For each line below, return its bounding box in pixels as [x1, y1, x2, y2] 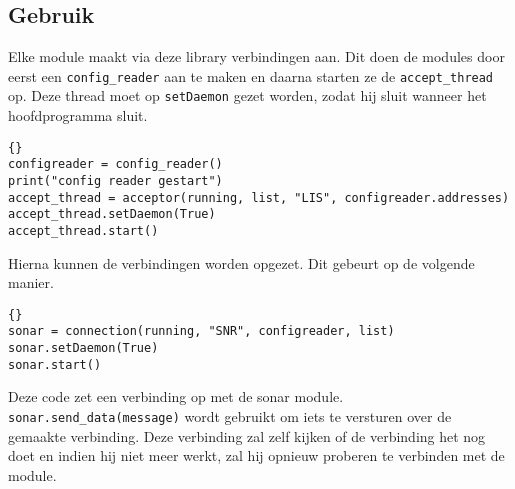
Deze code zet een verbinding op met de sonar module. [8, 386, 344, 407]
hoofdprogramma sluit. [8, 105, 148, 126]
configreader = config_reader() [8, 157, 223, 172]
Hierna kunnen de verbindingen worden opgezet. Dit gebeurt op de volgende [8, 252, 475, 273]
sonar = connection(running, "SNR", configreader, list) [8, 324, 395, 339]
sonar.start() [8, 357, 102, 372]
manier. [8, 272, 54, 293]
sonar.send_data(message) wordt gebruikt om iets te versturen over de [8, 406, 452, 427]
